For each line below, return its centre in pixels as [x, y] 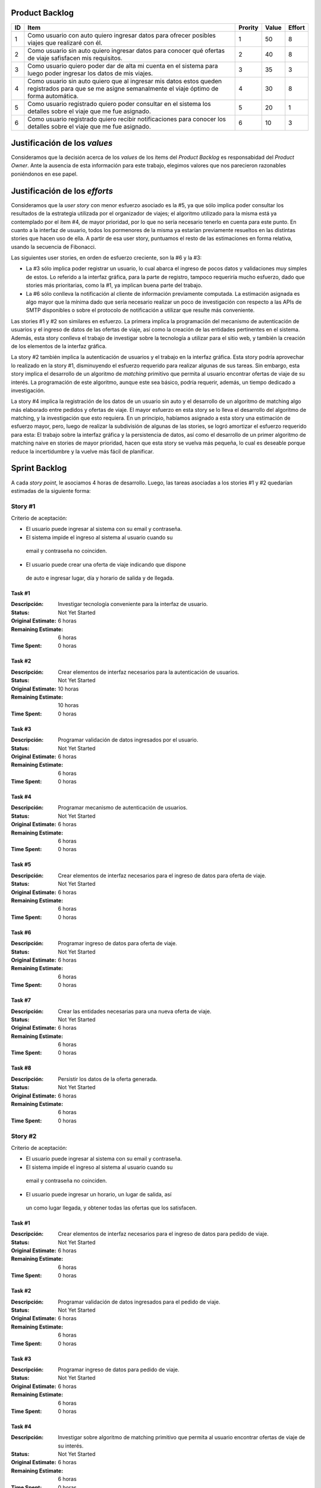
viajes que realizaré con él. [65, 43]
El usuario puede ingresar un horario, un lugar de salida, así [99, 1194]
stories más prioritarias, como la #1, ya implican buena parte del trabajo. [114, 285]
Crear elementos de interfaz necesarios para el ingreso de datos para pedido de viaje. [163, 1234]
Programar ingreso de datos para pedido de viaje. [119, 1370]
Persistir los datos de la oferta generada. [108, 1079]
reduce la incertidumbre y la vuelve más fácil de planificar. [83, 451]
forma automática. [53, 96]
